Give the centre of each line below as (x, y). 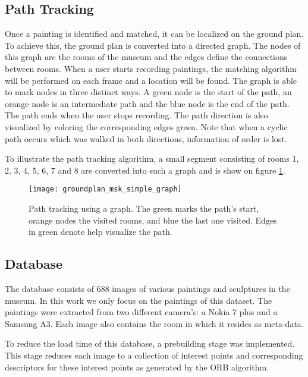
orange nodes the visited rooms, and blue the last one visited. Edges (153, 220)
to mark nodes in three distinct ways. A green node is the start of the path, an (148, 92)
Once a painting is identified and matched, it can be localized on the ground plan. (154, 34)
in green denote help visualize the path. (100, 232)
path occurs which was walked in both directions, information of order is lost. (146, 138)
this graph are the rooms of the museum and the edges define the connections (146, 57)
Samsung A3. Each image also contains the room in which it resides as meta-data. (154, 323)
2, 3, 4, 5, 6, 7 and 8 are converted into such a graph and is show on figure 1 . (145, 170)
